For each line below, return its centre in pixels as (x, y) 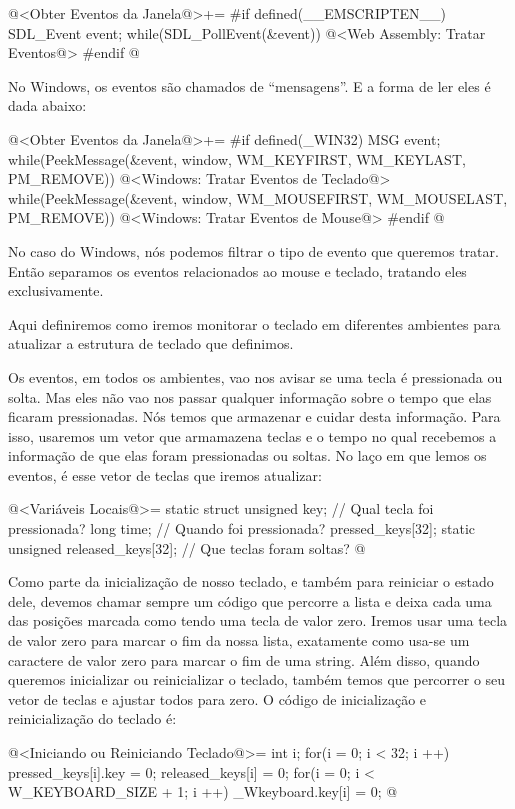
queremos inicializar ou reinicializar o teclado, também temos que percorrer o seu (257, 679)
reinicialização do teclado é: (92, 718)
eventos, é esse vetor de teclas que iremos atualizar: (165, 474)
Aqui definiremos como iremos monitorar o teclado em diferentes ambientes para (254, 323)
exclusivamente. (56, 290)
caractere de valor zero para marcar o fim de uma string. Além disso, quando (244, 659)
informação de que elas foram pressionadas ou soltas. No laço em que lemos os (247, 455)
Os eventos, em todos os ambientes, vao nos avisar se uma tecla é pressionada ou (255, 376)
